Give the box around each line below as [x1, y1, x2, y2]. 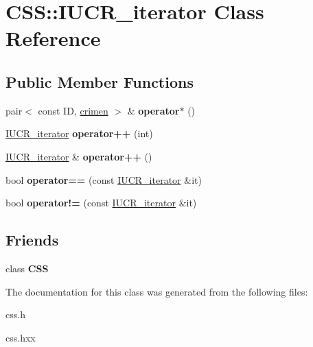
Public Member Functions [5, 71, 194, 92]
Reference [5, 24, 101, 52]
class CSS [5, 261, 49, 275]
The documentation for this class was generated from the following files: [5, 284, 308, 298]
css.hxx [5, 330, 36, 344]
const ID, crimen [38, 103, 108, 117]
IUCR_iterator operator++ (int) [5, 126, 153, 141]
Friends [5, 229, 59, 250]
